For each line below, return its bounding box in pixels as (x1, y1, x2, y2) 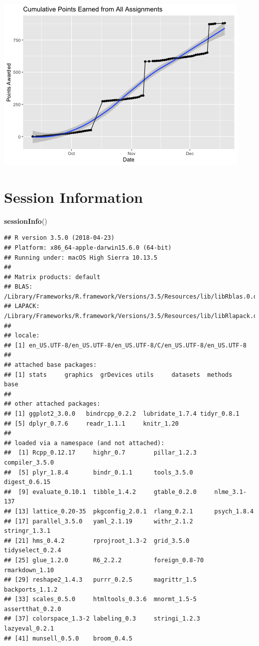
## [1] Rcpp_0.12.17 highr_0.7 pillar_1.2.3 (4, 449, 197, 457)
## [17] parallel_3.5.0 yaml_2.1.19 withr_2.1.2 (4, 517, 193, 525)
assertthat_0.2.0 (4, 605, 61, 613)
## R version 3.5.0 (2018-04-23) (4, 234, 115, 242)
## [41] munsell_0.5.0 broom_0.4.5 (4, 635, 132, 642)
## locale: (4, 332, 40, 339)
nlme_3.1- (214, 488, 247, 495)
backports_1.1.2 (4, 586, 58, 593)
